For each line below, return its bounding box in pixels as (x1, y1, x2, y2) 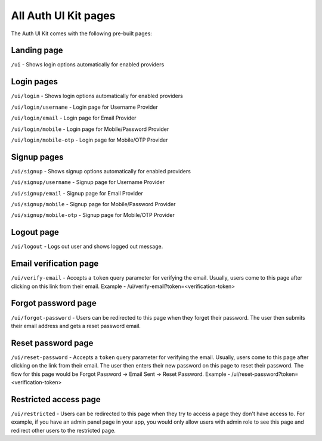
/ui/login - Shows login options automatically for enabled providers (11, 93, 183, 100)
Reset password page (11, 338, 94, 348)
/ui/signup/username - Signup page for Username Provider (11, 179, 165, 186)
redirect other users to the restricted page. (11, 427, 116, 434)
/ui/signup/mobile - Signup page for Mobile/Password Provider (11, 201, 176, 207)
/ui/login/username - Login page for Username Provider (11, 103, 158, 111)
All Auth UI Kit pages (11, 9, 116, 22)
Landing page (11, 45, 63, 56)
